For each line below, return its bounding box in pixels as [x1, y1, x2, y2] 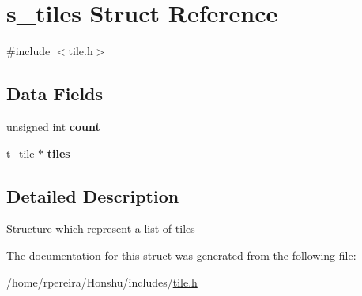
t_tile [6, 144, 35, 161]
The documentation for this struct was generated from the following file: [6, 246, 356, 263]
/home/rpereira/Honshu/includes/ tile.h [6, 273, 198, 290]
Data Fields [6, 81, 104, 106]
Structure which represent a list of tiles [6, 220, 195, 237]
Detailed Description [6, 183, 179, 208]
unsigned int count [6, 118, 100, 134]
